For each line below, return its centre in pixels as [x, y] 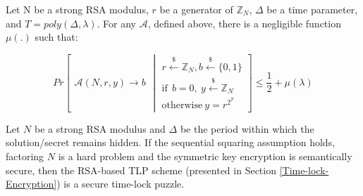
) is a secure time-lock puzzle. [121, 184]
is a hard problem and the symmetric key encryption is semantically [205, 156]
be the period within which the [247, 128]
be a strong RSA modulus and [100, 128]
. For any [116, 23]
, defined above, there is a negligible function [244, 23]
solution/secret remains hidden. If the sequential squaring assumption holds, [171, 142]
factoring [25, 156]
